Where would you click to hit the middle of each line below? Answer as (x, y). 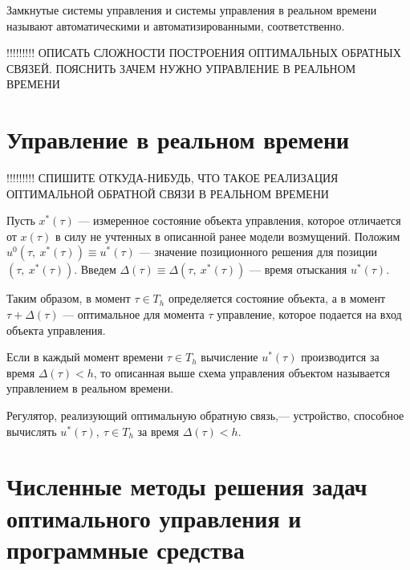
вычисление (229, 357)
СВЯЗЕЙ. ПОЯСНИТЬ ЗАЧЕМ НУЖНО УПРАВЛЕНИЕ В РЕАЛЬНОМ (181, 68)
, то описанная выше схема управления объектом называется (242, 372)
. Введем (95, 269)
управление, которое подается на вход (309, 314)
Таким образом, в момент (69, 298)
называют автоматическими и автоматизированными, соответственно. (176, 25)
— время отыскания (298, 269)
